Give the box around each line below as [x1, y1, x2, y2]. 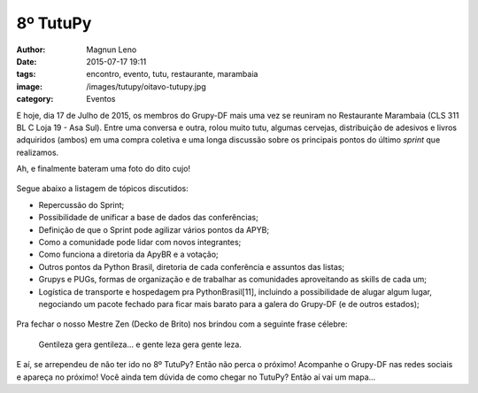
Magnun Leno [86, 44, 137, 55]
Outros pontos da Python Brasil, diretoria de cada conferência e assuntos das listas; [38, 261, 345, 272]
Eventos [86, 94, 116, 104]
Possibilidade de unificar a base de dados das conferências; [38, 212, 258, 223]
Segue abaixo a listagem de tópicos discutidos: [16, 183, 189, 194]
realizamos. [16, 147, 59, 158]
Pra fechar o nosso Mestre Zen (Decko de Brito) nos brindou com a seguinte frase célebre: [16, 319, 349, 329]
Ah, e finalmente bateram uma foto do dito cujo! [16, 164, 190, 174]
